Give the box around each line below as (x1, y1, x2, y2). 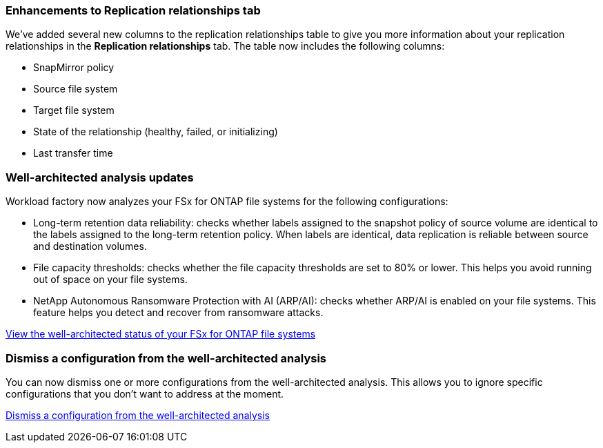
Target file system (33, 104, 115, 117)
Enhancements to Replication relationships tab (6, 3, 261, 17)
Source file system (33, 83, 118, 95)
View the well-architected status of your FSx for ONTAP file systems (6, 328, 316, 340)
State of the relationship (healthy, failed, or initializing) (33, 126, 278, 138)
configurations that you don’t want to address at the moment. (6, 387, 284, 400)
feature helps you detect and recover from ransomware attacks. (33, 306, 324, 319)
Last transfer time (33, 147, 113, 159)
